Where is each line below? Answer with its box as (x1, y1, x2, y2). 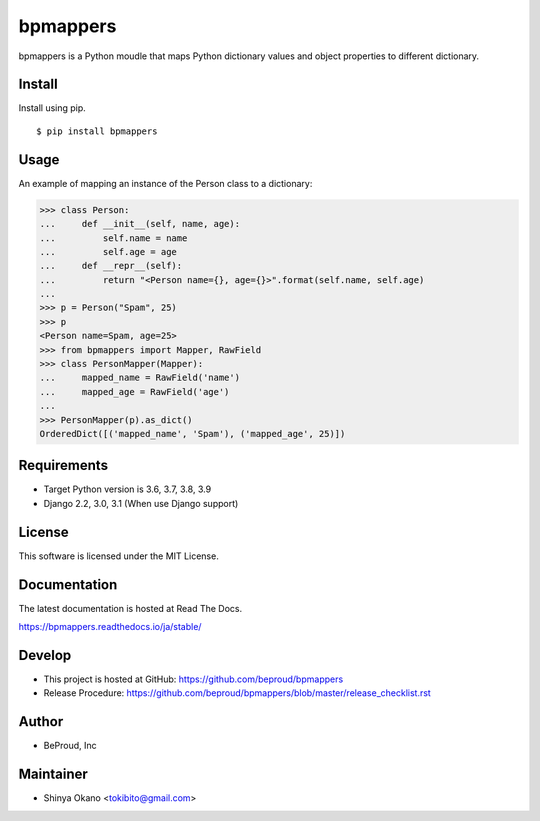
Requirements (18, 457, 109, 474)
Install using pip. (18, 102, 87, 114)
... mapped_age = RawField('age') (39, 386, 230, 397)
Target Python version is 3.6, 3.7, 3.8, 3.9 (43, 483, 212, 495)
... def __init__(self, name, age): (39, 218, 240, 230)
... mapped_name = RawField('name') (39, 372, 240, 384)
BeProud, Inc (43, 740, 97, 752)
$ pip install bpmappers (36, 125, 158, 137)
